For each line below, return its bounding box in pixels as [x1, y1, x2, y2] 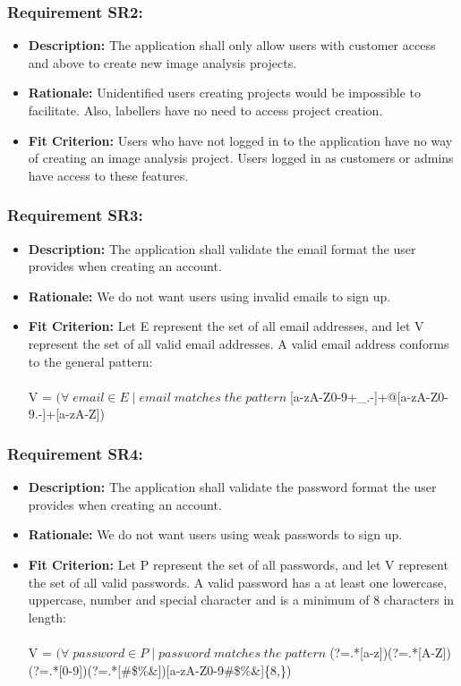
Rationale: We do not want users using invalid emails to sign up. [28, 286, 391, 305]
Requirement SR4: [7, 442, 143, 464]
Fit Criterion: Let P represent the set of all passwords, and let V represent [28, 555, 448, 573]
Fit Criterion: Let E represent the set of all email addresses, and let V [28, 317, 424, 335]
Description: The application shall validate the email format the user [28, 239, 416, 258]
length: [28, 607, 66, 626]
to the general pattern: [28, 351, 153, 370]
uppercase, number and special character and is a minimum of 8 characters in [28, 590, 455, 609]
